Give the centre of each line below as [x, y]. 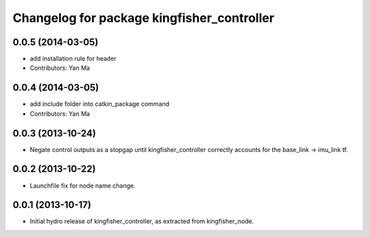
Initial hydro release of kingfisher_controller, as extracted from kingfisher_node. [142, 221]
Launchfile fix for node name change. [83, 186]
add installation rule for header [73, 59]
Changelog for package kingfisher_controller [144, 18]
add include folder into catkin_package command [100, 104]
